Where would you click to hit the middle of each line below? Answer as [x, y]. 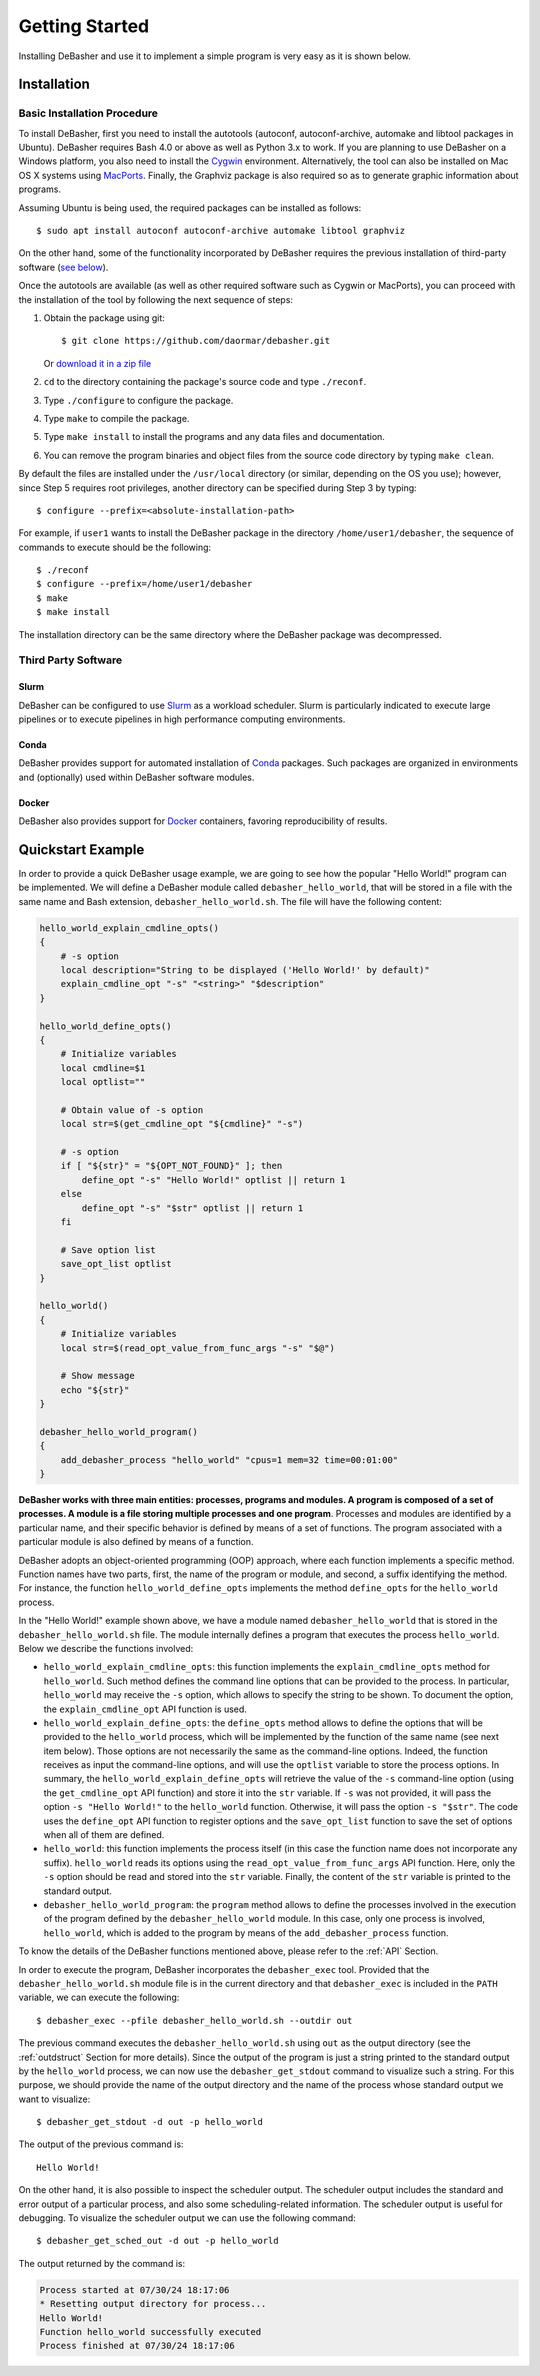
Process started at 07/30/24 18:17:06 [134, 2289]
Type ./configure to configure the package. [138, 400]
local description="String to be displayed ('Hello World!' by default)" [245, 970]
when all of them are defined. [104, 1835]
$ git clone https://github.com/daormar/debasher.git [195, 341]
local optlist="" [103, 1082]
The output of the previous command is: [101, 2144]
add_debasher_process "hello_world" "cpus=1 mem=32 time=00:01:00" [229, 1459]
